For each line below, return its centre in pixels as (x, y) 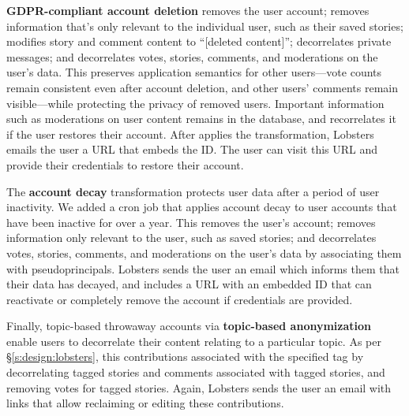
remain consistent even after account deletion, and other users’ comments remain (202, 87)
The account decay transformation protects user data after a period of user (193, 191)
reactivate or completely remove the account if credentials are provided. (180, 299)
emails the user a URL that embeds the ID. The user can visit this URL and (192, 149)
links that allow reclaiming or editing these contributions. (145, 403)
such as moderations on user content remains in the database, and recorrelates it (201, 119)
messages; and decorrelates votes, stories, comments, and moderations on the (192, 56)
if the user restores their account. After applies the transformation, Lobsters (190, 134)
